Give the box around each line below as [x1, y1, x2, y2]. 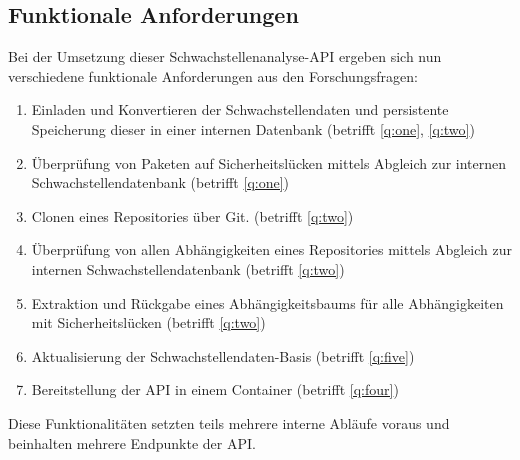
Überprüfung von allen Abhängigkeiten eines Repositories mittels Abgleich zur [31, 239, 512, 260]
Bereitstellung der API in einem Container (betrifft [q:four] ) [31, 379, 399, 400]
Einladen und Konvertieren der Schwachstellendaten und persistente [31, 99, 449, 120]
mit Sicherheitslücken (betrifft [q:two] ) [31, 312, 266, 333]
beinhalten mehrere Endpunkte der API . [8, 432, 256, 453]
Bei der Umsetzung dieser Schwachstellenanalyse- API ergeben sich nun [8, 46, 442, 67]
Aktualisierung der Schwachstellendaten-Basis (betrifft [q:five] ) [31, 345, 415, 366]
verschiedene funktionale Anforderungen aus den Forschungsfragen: [8, 65, 418, 86]
